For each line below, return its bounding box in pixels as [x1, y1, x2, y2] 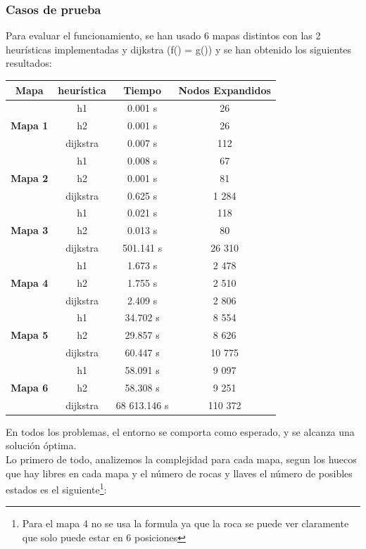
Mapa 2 [11, 170, 49, 185]
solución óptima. [6, 438, 77, 453]
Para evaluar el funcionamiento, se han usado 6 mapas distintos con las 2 [6, 28, 321, 43]
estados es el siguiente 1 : [6, 480, 107, 496]
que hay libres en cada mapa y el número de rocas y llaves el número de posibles [6, 465, 353, 480]
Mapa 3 [11, 223, 49, 238]
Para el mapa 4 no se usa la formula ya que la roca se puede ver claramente [22, 516, 349, 531]
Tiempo [123, 82, 162, 97]
